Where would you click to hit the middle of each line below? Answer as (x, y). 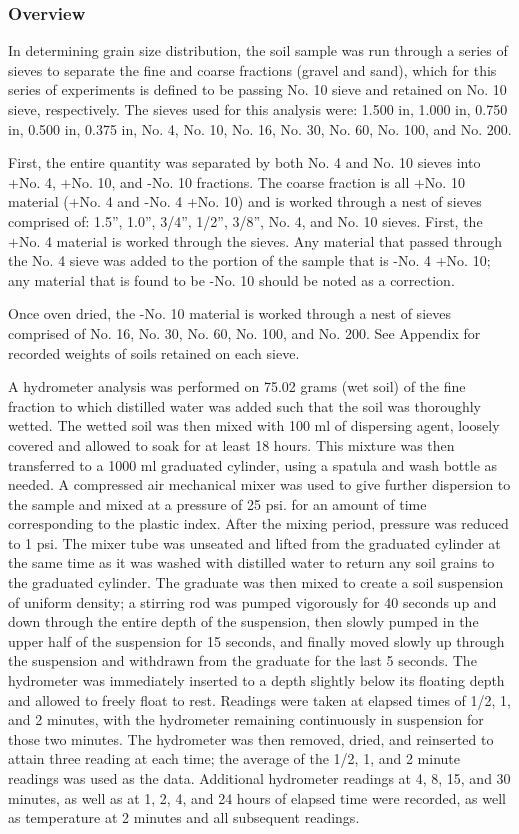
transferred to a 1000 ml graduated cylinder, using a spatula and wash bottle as (253, 464)
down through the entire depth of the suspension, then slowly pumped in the (243, 621)
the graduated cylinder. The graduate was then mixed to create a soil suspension (256, 582)
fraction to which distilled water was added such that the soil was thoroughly (245, 405)
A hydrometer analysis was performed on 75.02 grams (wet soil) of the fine (237, 386)
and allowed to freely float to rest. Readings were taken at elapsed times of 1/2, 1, (260, 699)
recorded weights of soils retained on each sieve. (154, 352)
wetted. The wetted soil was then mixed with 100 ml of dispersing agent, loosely (254, 425)
